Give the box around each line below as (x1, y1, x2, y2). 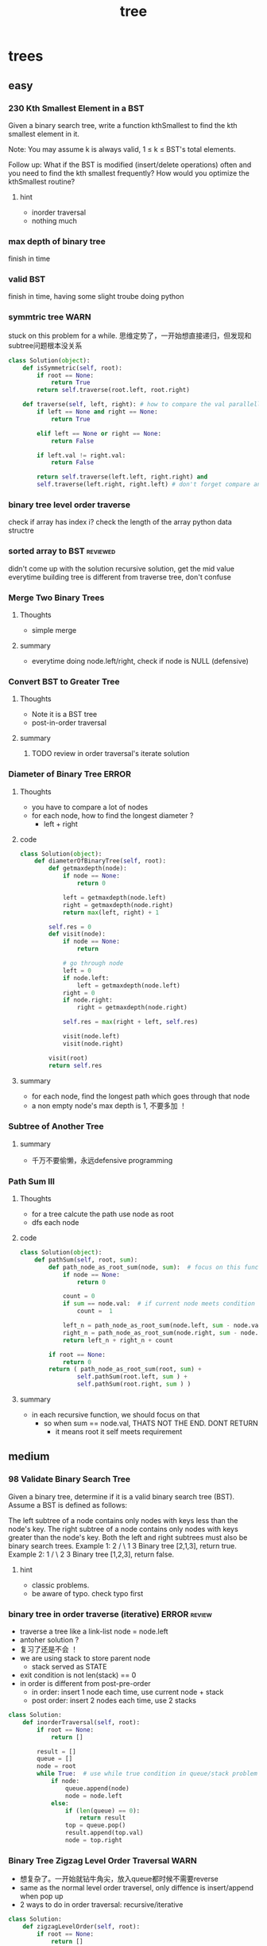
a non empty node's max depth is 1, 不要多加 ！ (31, 1100, 187, 1111)
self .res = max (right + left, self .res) (62, 1018, 199, 1026)
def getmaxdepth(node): (48, 865, 127, 873)
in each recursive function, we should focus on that (31, 1410, 200, 1420)
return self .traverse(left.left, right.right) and (37, 473, 208, 481)
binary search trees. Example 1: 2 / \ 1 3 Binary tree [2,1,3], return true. (8, 1541, 237, 1550)
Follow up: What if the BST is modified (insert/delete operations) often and (8, 160, 252, 169)
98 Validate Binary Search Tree (8, 1474, 131, 1485)
